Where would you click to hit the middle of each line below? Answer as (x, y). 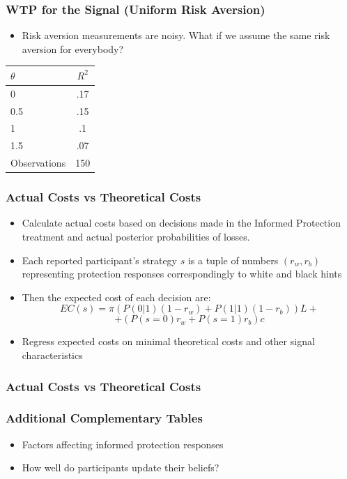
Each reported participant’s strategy (99, 260)
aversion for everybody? (73, 48)
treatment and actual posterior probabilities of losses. (136, 237)
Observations (38, 163)
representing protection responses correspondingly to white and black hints (182, 274)
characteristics (52, 355)
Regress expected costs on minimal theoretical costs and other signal (168, 341)
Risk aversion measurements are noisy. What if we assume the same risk (176, 35)
